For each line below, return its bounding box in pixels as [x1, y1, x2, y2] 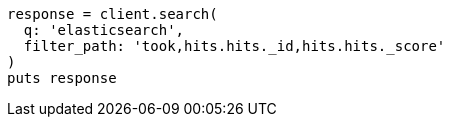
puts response [7, 70, 117, 86]
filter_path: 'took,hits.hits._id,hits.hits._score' [23, 38, 446, 54]
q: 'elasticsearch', [23, 22, 185, 38]
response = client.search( [7, 6, 218, 22]
